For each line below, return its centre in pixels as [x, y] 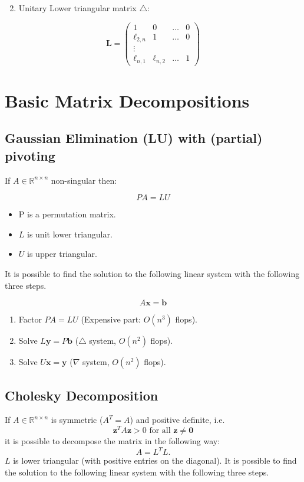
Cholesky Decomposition [82, 395]
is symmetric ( [77, 420]
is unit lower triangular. [70, 234]
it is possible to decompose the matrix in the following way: [113, 441]
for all [160, 431]
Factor [30, 319]
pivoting [30, 155]
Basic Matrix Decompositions [127, 100]
